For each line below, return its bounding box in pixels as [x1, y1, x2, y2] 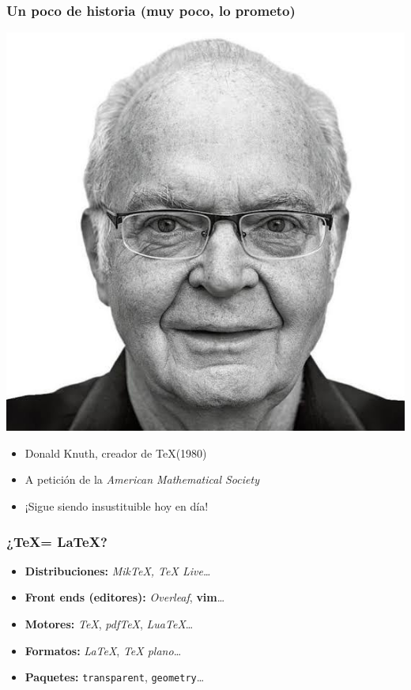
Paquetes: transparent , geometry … [25, 669, 205, 685]
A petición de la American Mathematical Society [25, 471, 259, 488]
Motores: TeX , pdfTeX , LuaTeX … [25, 616, 194, 632]
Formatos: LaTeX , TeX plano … [25, 642, 182, 658]
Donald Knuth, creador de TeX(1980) [25, 444, 207, 461]
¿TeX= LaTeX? [6, 531, 107, 551]
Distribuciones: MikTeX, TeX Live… [25, 562, 211, 579]
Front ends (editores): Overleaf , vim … [25, 589, 225, 605]
